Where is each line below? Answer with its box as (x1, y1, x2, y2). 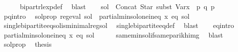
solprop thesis (3, 39, 52, 49)
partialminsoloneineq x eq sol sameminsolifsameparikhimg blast (3, 29, 223, 39)
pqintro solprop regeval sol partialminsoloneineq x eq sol (3, 11, 190, 21)
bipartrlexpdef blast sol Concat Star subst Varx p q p (20, 1, 215, 11)
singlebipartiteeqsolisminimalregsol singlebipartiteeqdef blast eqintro (3, 20, 234, 30)
